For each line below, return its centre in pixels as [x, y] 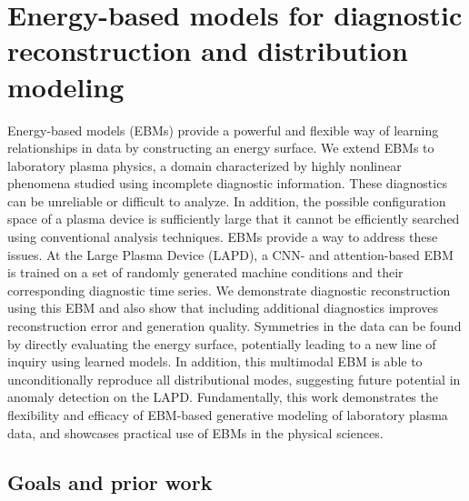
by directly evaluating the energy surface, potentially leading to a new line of [222, 343]
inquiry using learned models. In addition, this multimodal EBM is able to [215, 361]
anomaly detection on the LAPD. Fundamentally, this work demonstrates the [223, 397]
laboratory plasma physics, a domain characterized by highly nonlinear [205, 165]
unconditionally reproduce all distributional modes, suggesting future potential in [234, 379]
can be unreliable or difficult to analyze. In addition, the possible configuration [227, 200]
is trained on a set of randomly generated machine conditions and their [205, 272]
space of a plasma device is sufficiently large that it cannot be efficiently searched [234, 219]
